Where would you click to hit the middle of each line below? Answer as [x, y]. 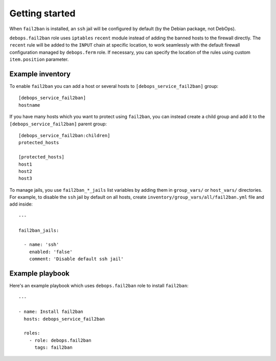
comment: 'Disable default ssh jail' [76, 259]
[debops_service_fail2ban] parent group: [58, 124]
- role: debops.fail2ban [60, 340]
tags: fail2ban [53, 347]
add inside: [21, 204]
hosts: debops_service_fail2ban [64, 319]
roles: [32, 333]
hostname [29, 105]
